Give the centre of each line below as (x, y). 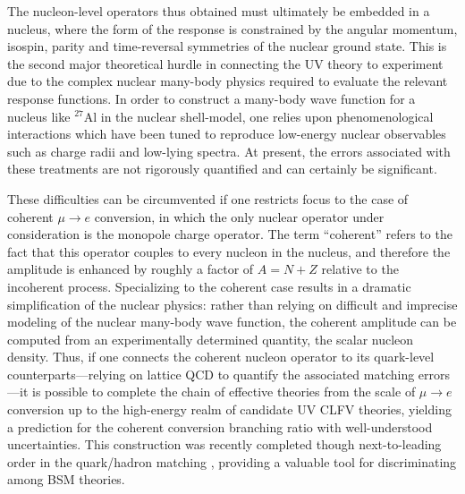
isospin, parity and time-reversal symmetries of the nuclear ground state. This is (227, 46)
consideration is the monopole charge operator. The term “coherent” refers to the (230, 234)
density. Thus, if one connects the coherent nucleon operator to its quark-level (221, 357)
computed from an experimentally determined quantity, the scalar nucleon (211, 339)
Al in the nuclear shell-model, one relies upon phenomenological (258, 116)
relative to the (360, 269)
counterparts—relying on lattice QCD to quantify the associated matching (211, 374)
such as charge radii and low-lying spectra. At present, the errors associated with (229, 151)
